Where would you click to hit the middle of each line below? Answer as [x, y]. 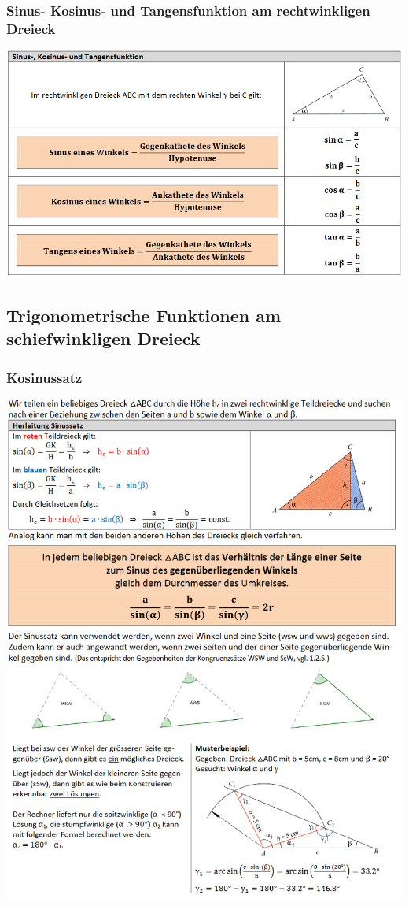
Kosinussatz [44, 377]
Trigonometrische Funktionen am [144, 315]
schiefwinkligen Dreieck [103, 338]
